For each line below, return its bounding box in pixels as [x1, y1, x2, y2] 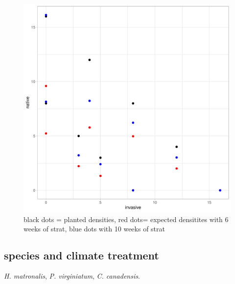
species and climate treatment [4, 248, 159, 263]
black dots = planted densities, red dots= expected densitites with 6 [23, 214, 229, 224]
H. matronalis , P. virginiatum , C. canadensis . [4, 270, 140, 281]
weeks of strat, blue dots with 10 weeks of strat [23, 224, 165, 234]
